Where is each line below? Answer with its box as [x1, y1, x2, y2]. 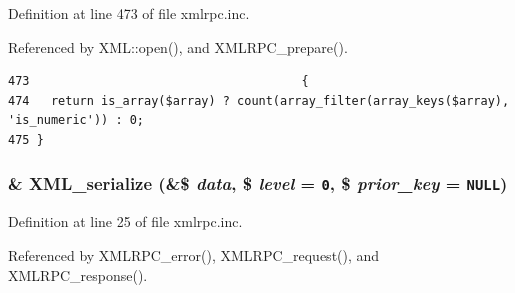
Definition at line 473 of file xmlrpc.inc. [8, 3, 250, 23]
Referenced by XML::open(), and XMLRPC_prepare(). [8, 36, 348, 57]
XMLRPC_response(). [8, 264, 148, 285]
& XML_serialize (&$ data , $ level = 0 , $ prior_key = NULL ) [8, 171, 508, 196]
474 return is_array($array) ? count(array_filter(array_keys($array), [8, 93, 510, 108]
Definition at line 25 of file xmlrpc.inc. [8, 211, 243, 232]
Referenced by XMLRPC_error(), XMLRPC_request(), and [8, 244, 380, 265]
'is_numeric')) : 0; [8, 113, 145, 128]
